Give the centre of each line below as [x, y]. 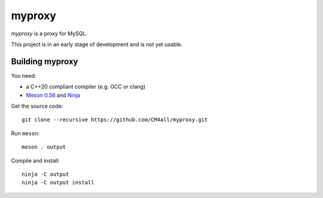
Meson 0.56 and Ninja [53, 95]
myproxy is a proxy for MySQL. [49, 33]
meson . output [44, 147]
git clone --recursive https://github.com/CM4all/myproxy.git [115, 120]
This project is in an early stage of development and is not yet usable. [97, 44]
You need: [24, 75]
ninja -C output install [58, 183]
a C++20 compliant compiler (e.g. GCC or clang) [86, 87]
